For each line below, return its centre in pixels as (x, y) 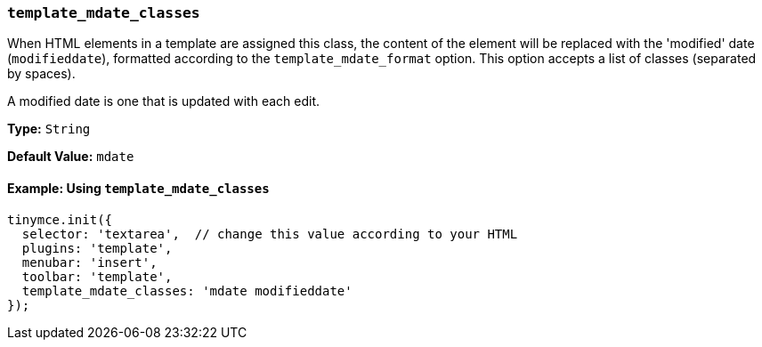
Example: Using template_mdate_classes (138, 188)
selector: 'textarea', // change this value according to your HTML (270, 234)
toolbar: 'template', (97, 276)
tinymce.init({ (60, 219)
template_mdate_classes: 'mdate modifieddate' (187, 291)
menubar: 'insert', (89, 262)
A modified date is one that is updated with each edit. (164, 101)
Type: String (49, 129)
